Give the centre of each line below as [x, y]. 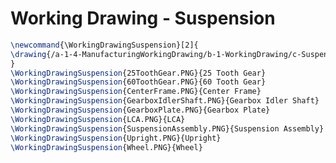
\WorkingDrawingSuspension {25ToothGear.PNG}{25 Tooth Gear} [138, 73]
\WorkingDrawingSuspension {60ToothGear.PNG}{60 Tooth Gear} [138, 82]
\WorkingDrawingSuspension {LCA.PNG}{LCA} [98, 119]
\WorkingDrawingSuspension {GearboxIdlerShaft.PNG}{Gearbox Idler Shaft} [165, 101]
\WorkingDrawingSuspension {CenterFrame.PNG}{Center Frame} [136, 92]
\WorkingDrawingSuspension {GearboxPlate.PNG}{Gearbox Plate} [140, 110]
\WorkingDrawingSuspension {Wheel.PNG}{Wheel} [106, 147]
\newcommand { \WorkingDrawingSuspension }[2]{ [104, 45]
